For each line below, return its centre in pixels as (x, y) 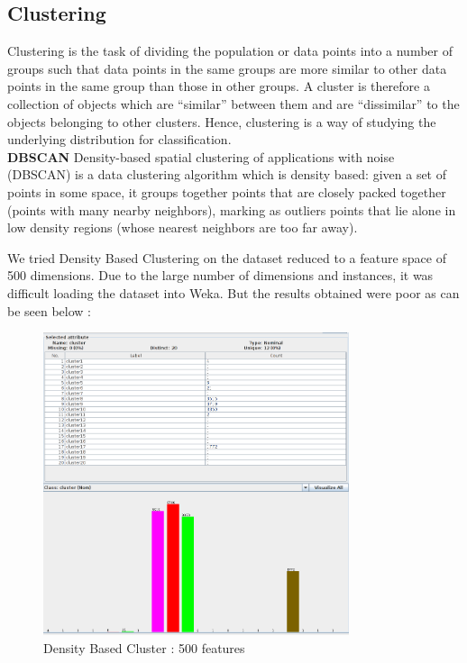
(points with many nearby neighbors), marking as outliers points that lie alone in (232, 209)
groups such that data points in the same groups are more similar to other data (227, 68)
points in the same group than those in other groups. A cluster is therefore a (219, 86)
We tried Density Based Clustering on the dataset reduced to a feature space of (227, 257)
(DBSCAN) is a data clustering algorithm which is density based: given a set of (227, 174)
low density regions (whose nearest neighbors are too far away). (183, 227)
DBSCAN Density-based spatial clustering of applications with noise (201, 156)
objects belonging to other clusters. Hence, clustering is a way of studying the (222, 121)
